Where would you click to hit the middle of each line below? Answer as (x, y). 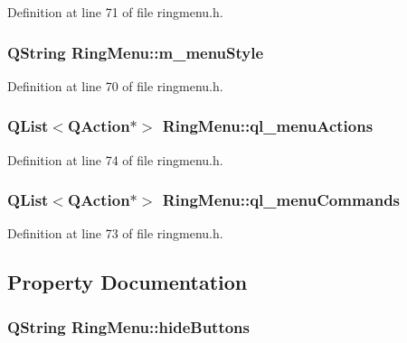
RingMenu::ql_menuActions (268, 126)
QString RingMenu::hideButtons (128, 326)
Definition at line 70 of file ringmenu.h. (115, 85)
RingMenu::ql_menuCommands (281, 200)
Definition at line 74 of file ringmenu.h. (115, 159)
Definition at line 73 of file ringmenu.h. (115, 233)
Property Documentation (128, 282)
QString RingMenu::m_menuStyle (136, 52)
